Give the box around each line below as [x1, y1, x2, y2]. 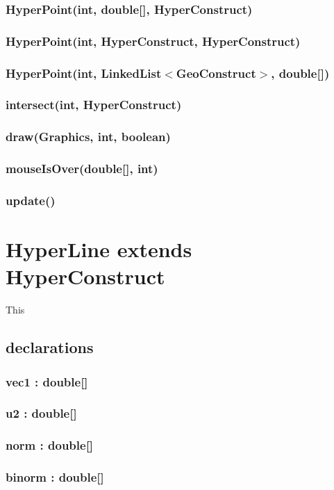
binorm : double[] [6, 468, 104, 486]
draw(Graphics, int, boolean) [6, 128, 171, 145]
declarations [6, 336, 94, 358]
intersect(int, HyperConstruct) [6, 96, 182, 113]
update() [6, 191, 56, 209]
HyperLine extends [6, 235, 192, 263]
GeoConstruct [176, 64, 256, 81]
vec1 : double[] [6, 373, 88, 390]
